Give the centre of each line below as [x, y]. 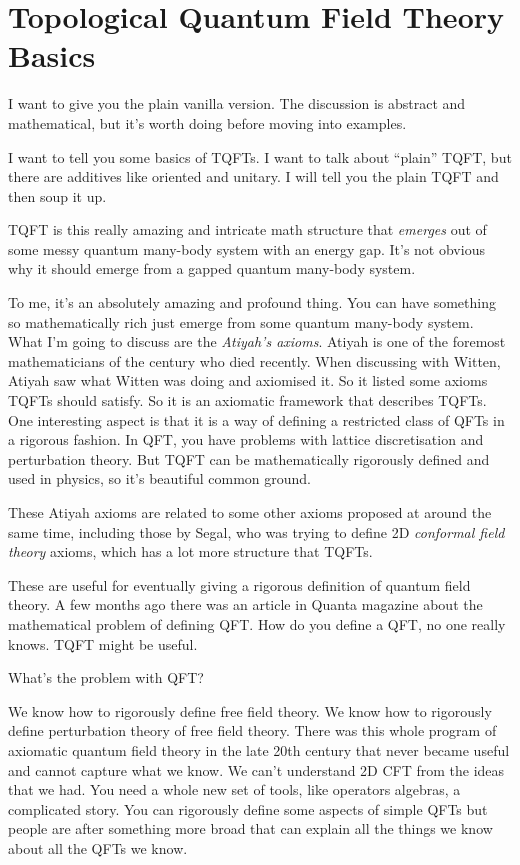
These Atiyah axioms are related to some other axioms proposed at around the [250, 512]
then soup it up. [57, 195]
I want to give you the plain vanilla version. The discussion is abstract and [237, 103]
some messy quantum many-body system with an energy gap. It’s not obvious [246, 248]
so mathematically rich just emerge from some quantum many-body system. [241, 321]
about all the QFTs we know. [98, 847]
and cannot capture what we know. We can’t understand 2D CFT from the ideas [256, 769]
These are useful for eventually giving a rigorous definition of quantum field [239, 584]
